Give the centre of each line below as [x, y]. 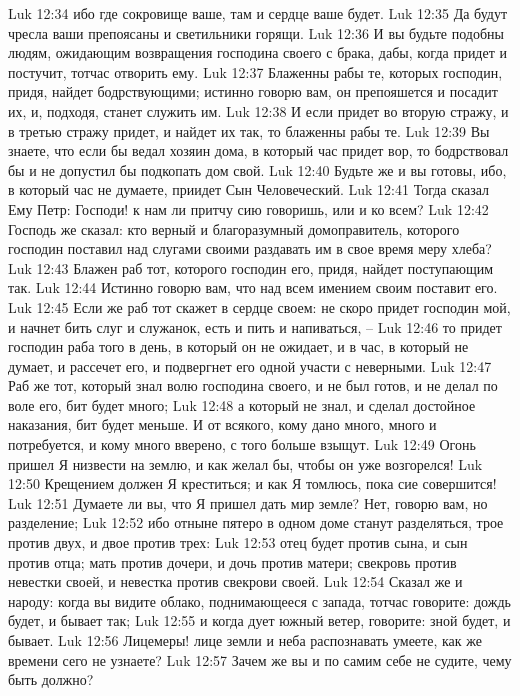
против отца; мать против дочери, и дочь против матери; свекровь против [232, 561]
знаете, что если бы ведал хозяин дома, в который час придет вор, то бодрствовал [258, 150]
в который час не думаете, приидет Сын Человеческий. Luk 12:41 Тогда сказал [249, 189]
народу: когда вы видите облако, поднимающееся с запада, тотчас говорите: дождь [259, 600]
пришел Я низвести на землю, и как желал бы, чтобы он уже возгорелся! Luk [245, 463]
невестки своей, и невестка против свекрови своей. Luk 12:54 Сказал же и [235, 581]
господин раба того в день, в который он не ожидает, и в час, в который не [238, 346]
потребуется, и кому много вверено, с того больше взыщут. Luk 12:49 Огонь [242, 444]
